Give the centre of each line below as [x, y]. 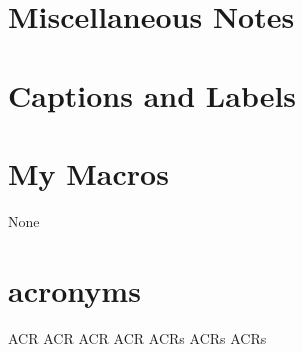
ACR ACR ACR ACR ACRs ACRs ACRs [137, 337]
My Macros [88, 172]
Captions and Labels [152, 94]
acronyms [74, 289]
